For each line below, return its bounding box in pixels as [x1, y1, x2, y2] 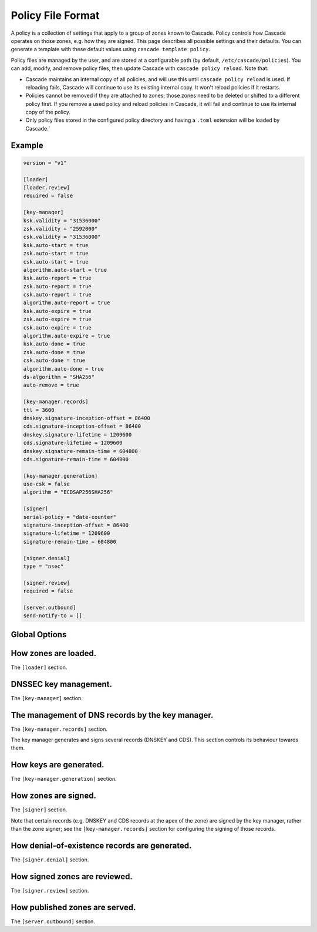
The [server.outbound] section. [11, 918, 95, 925]
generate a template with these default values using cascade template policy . [11, 46, 211, 53]
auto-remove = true [23, 382, 79, 388]
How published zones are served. [11, 902, 136, 912]
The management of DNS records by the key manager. [11, 710, 214, 720]
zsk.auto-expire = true [23, 316, 92, 323]
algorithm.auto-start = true [23, 267, 107, 273]
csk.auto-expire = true [23, 324, 92, 331]
